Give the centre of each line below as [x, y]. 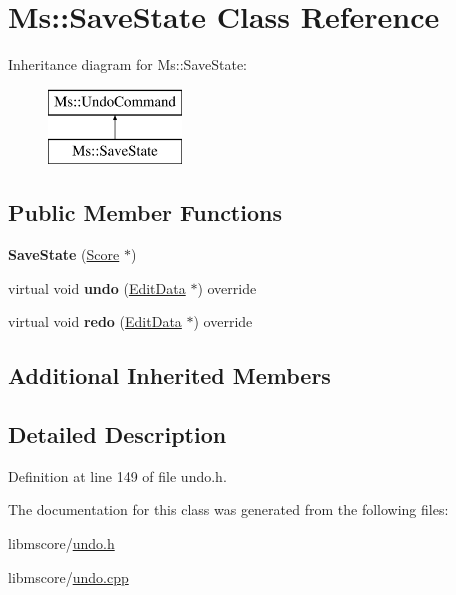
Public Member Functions [145, 212]
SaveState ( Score [64, 254]
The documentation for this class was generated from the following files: [228, 509]
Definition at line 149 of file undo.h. [117, 475]
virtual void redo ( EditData [95, 321]
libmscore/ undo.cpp [68, 576]
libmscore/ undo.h [61, 543]
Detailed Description [117, 434]
